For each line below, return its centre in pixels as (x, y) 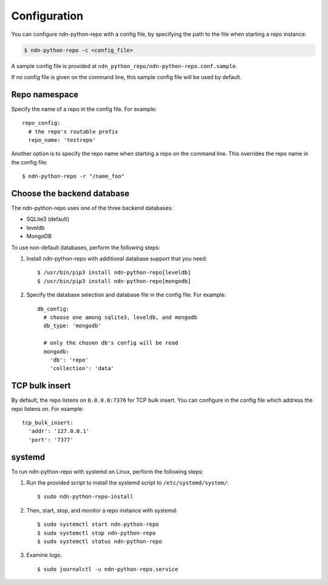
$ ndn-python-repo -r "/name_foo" (73, 176)
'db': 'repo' (69, 360)
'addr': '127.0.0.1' (59, 431)
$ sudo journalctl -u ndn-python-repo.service (108, 569)
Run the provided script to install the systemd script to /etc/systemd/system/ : (128, 483)
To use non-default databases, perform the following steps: (86, 247)
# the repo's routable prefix (73, 131)
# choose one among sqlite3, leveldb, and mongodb (120, 317)
